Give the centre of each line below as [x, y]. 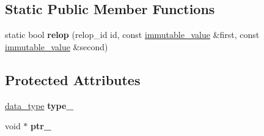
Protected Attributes [73, 79]
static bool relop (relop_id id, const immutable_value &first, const [132, 35]
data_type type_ [39, 105]
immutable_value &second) [57, 46]
